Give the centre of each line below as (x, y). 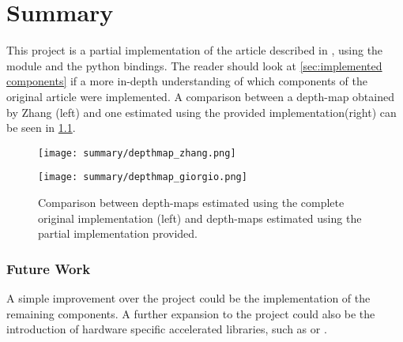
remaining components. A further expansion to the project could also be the (191, 313)
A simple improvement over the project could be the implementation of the (188, 298)
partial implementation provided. (118, 233)
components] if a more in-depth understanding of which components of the (187, 81)
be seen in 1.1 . (41, 128)
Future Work (49, 268)
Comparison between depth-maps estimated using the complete (191, 202)
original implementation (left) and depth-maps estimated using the (200, 218)
